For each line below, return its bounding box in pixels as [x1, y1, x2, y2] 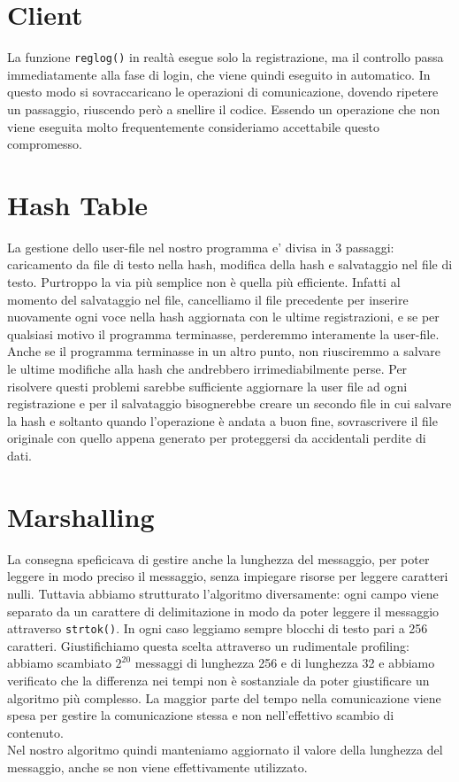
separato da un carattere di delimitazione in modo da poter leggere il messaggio [7, 601, 440, 620]
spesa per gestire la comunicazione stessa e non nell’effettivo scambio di [7, 706, 394, 724]
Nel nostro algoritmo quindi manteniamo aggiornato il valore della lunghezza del [7, 740, 443, 759]
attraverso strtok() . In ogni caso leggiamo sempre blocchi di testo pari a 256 [7, 619, 428, 638]
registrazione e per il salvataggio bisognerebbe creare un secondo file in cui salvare [7, 394, 452, 413]
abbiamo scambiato [7, 654, 111, 672]
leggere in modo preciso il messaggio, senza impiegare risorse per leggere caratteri [7, 567, 448, 585]
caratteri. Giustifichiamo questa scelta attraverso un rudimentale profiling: [7, 636, 409, 654]
